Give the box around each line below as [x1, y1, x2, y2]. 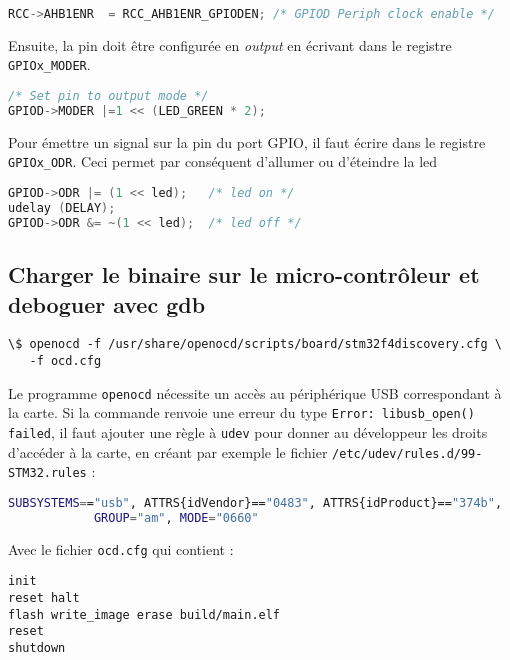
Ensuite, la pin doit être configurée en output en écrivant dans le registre [8, 34, 452, 55]
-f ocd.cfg [29, 354, 102, 368]
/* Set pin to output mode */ [8, 89, 209, 104]
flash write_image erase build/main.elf [8, 607, 281, 622]
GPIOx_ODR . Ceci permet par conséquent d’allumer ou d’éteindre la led [8, 151, 438, 172]
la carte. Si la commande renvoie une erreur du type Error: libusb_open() [8, 402, 475, 423]
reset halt [8, 591, 80, 605]
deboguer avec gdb [8, 288, 206, 319]
